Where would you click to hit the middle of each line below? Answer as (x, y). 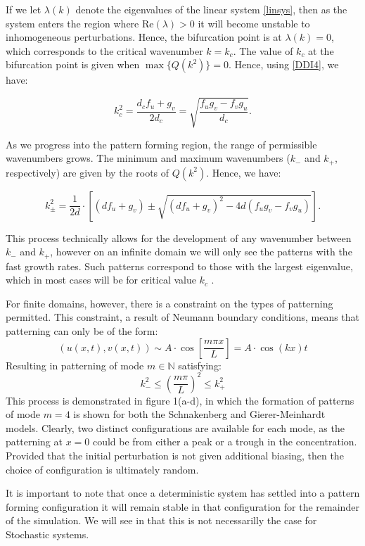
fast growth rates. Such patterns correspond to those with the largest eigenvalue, (179, 266)
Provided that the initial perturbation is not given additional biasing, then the (175, 456)
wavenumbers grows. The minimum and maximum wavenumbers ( (148, 158)
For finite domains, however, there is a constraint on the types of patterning (169, 303)
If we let (24, 9)
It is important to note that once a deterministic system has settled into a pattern (183, 493)
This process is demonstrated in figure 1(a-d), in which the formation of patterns (180, 400)
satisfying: (200, 365)
